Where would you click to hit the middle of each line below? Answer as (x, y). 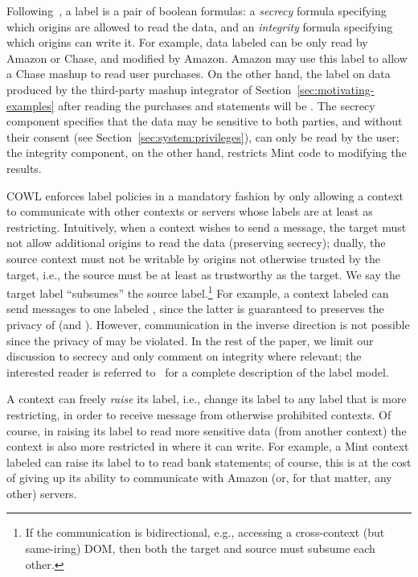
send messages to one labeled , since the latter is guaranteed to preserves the (195, 309)
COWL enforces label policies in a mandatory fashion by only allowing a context (205, 195)
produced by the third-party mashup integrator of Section (149, 89)
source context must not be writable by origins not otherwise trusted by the (193, 258)
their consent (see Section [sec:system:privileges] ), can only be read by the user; (203, 136)
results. (24, 168)
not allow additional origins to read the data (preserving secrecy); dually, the (196, 243)
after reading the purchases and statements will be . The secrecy (217, 105)
